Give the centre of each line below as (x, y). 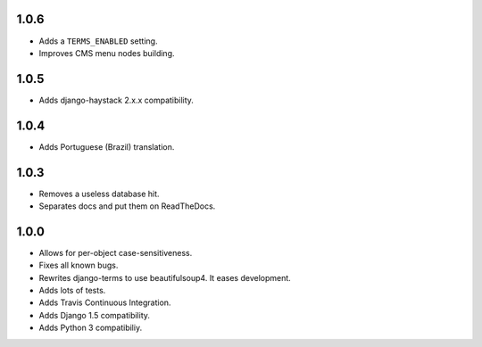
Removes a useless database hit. (99, 194)
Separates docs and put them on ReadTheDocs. (127, 206)
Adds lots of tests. (72, 291)
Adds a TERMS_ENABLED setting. (98, 41)
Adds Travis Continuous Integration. (105, 302)
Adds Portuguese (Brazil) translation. (107, 146)
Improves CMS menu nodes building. (107, 53)
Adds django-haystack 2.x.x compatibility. (116, 100)
